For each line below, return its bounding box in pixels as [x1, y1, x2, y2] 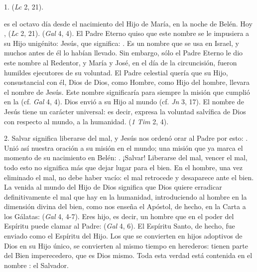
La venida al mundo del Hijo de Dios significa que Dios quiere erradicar [4, 182, 222, 192]
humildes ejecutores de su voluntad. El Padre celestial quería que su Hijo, [4, 67, 228, 77]
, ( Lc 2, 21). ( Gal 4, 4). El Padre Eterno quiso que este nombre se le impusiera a [4, 28, 250, 38]
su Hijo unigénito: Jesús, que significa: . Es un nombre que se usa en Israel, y [4, 37, 240, 48]
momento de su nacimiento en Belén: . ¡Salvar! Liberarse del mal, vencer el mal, [4, 152, 248, 163]
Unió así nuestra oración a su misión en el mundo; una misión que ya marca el [4, 142, 243, 153]
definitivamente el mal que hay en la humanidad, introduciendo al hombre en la [4, 191, 247, 202]
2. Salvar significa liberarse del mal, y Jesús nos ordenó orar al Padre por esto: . [4, 133, 248, 143]
